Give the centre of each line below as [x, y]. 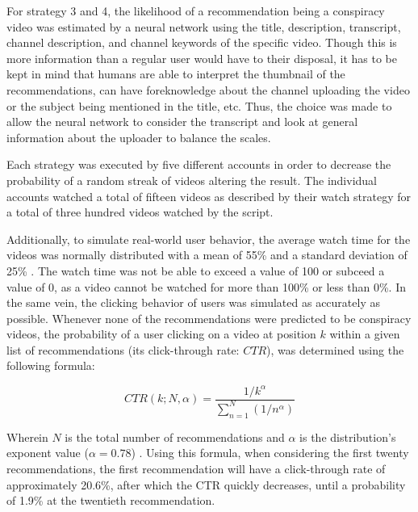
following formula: [51, 365]
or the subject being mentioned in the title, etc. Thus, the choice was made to [199, 105]
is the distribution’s [348, 436]
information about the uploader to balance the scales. [139, 137]
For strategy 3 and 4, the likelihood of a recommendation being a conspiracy [196, 10]
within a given [365, 334]
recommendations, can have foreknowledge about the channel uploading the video [208, 89]
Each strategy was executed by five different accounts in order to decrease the [199, 164]
